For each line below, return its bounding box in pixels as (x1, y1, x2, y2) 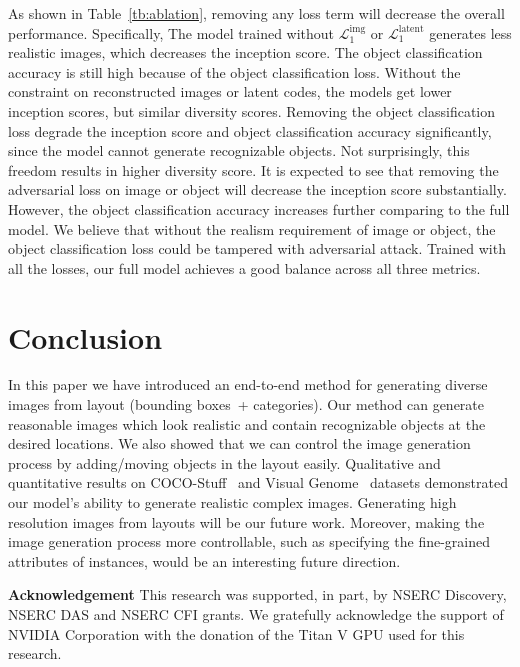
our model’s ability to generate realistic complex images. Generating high (8, 492, 457, 512)
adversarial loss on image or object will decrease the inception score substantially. (8, 179, 507, 200)
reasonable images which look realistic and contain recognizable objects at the (8, 413, 486, 434)
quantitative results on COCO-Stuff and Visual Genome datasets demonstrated (8, 472, 508, 493)
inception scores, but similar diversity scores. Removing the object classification (8, 100, 496, 121)
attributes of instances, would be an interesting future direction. (8, 550, 401, 571)
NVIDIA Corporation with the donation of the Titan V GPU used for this (8, 623, 465, 644)
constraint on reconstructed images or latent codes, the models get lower (8, 81, 452, 102)
